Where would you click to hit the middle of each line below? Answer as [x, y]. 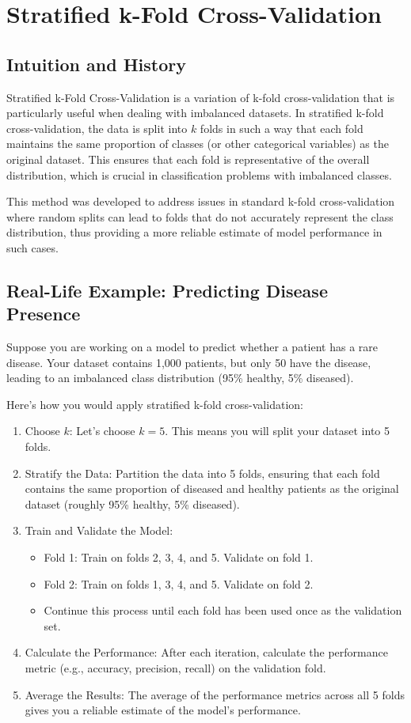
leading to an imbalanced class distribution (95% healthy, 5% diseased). [180, 378]
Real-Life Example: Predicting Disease [167, 290]
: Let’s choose [102, 431]
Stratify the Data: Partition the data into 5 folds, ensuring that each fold [202, 473]
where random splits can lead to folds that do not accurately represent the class [200, 216]
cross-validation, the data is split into [97, 128]
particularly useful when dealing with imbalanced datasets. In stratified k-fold [195, 113]
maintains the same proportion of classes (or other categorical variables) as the [198, 144]
